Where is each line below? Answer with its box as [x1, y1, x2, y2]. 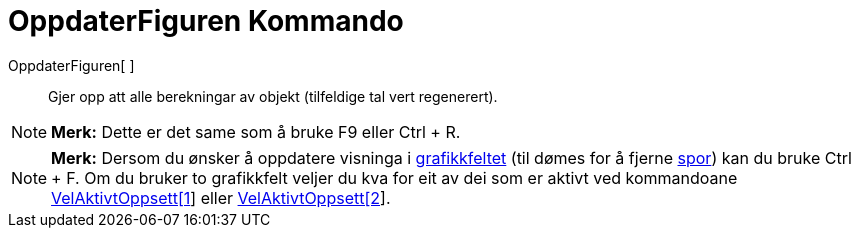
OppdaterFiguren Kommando [8, 4, 404, 38]
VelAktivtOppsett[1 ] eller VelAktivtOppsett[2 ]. [51, 187, 391, 208]
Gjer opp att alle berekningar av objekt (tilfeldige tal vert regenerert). [48, 87, 498, 105]
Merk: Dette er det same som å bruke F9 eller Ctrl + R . [51, 121, 461, 142]
